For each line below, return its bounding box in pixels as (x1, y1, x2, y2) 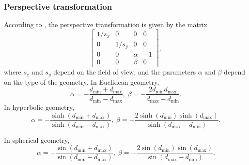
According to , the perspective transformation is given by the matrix (4, 19, 207, 30)
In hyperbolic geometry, (4, 102, 75, 112)
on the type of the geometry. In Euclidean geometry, (4, 76, 159, 87)
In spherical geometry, (4, 135, 70, 145)
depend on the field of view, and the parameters (53, 67, 196, 77)
